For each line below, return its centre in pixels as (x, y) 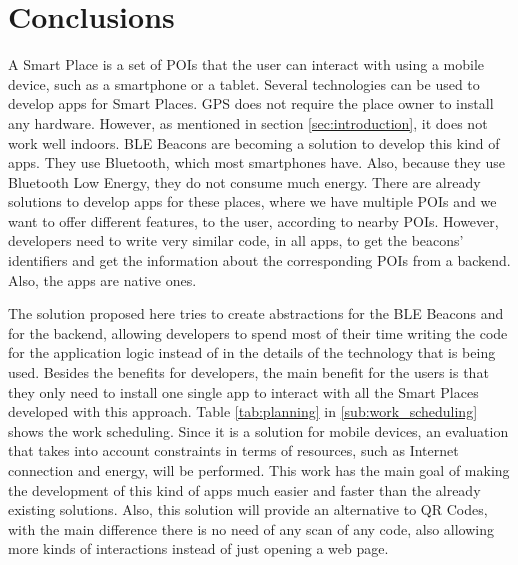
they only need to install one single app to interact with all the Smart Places (243, 391)
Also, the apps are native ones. (102, 279)
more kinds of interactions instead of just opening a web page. (198, 548)
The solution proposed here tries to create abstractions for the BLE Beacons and (256, 313)
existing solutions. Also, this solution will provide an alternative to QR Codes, (248, 509)
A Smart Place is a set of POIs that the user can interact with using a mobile (246, 64)
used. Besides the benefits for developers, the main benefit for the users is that (248, 372)
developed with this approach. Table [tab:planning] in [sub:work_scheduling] (243, 411)
